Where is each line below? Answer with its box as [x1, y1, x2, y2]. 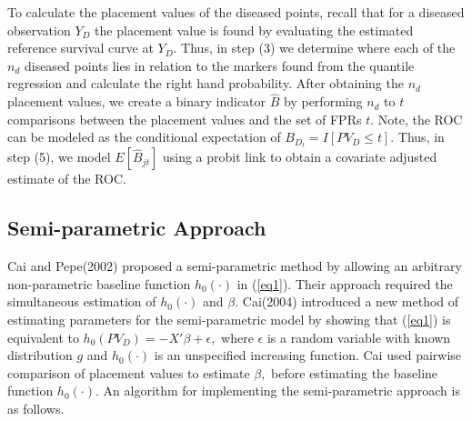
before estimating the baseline [271, 363, 438, 382]
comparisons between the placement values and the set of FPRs [7, 109, 362, 128]
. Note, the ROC [370, 109, 463, 128]
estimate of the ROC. [7, 169, 126, 188]
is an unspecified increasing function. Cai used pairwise [154, 346, 462, 365]
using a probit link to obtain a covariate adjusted [162, 147, 437, 166]
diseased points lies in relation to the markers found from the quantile [24, 55, 415, 75]
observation [7, 20, 71, 39]
